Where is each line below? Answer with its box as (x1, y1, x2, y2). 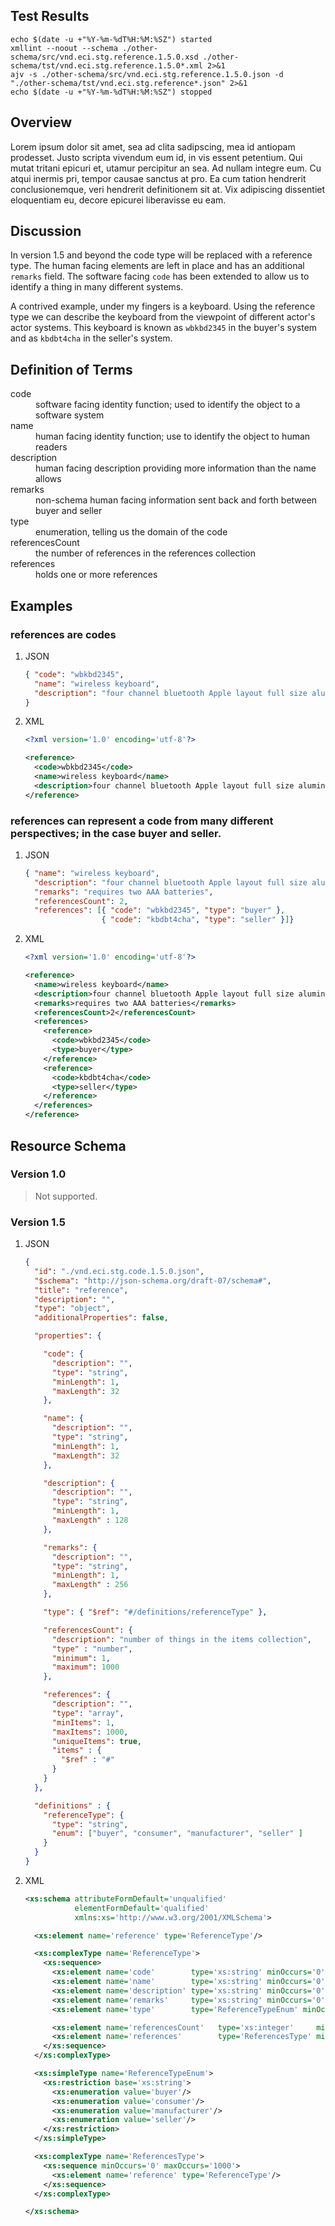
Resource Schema (10, 1137, 127, 1154)
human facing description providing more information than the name (35, 462, 317, 474)
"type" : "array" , (51, 1708, 125, 1718)
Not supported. (34, 1190, 98, 1202)
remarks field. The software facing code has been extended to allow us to (10, 270, 310, 283)
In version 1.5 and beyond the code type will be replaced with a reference (10, 249, 313, 261)
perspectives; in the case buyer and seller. (10, 826, 222, 840)
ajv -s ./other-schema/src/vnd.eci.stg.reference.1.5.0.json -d (10, 69, 284, 79)
